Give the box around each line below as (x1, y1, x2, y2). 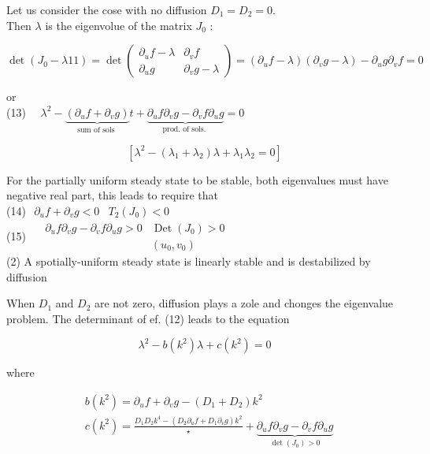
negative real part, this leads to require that (6, 187, 219, 203)
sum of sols (77, 125, 115, 134)
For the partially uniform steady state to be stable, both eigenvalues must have (6, 171, 388, 188)
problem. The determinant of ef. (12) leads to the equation (6, 310, 290, 326)
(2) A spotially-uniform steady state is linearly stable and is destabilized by (6, 252, 371, 269)
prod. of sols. (162, 125, 206, 134)
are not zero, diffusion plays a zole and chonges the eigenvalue (94, 295, 394, 311)
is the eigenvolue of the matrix (45, 17, 192, 33)
